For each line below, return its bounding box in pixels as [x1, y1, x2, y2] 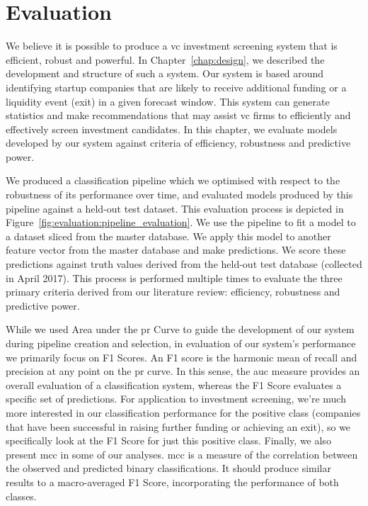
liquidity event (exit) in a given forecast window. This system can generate [6, 94, 330, 108]
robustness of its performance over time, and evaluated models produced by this [6, 187, 353, 202]
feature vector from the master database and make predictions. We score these [6, 242, 346, 257]
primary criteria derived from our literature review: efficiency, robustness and [6, 284, 340, 299]
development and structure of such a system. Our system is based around [6, 66, 324, 81]
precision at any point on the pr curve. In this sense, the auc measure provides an [6, 364, 360, 378]
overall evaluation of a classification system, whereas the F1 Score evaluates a [6, 377, 342, 392]
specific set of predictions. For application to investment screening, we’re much [6, 391, 346, 406]
